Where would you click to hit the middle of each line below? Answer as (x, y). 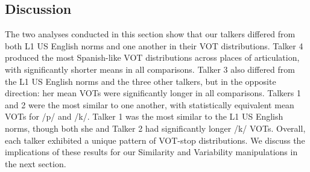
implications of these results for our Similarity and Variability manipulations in (151, 152)
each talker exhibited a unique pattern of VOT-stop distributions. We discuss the (155, 140)
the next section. (36, 163)
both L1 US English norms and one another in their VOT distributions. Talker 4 (154, 45)
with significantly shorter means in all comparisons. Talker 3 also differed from (150, 69)
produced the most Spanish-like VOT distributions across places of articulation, (152, 57)
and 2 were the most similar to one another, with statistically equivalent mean (150, 104)
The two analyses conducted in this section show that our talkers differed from (150, 34)
